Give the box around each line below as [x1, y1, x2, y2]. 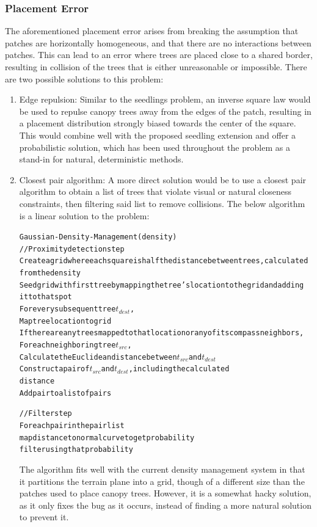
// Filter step [19, 409, 72, 418]
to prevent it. [19, 511, 69, 523]
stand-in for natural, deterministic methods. [19, 153, 184, 165]
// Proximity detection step [19, 244, 125, 253]
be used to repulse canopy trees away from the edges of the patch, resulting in [19, 104, 312, 117]
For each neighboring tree [19, 341, 116, 350]
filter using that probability [19, 445, 133, 454]
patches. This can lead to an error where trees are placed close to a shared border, [5, 48, 313, 61]
